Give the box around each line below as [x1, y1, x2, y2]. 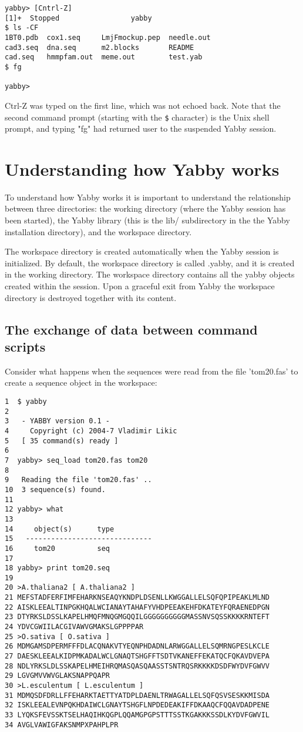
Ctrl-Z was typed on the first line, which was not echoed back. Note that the [5, 99, 281, 111]
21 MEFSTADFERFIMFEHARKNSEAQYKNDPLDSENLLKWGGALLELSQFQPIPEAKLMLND [5, 593, 270, 602]
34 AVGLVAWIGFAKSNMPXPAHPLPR [5, 720, 119, 729]
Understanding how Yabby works [5, 156, 280, 181]
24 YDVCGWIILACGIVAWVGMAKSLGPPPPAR [5, 623, 144, 631]
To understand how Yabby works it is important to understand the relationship [5, 190, 291, 203]
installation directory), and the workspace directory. [5, 225, 192, 238]
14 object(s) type [5, 524, 115, 533]
